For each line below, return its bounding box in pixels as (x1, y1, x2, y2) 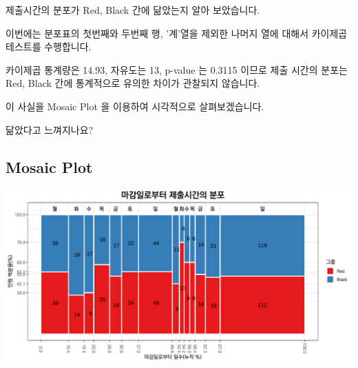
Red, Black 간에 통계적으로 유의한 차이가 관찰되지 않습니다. (6, 76, 260, 90)
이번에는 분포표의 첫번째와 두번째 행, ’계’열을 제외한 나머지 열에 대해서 (6, 25, 309, 40)
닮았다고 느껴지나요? (6, 122, 94, 136)
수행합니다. (44, 39, 92, 54)
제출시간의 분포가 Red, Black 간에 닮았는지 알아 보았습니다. (6, 3, 260, 17)
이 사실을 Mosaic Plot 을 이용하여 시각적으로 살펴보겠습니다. (6, 99, 264, 113)
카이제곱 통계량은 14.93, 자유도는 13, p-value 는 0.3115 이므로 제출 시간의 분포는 (6, 62, 348, 76)
